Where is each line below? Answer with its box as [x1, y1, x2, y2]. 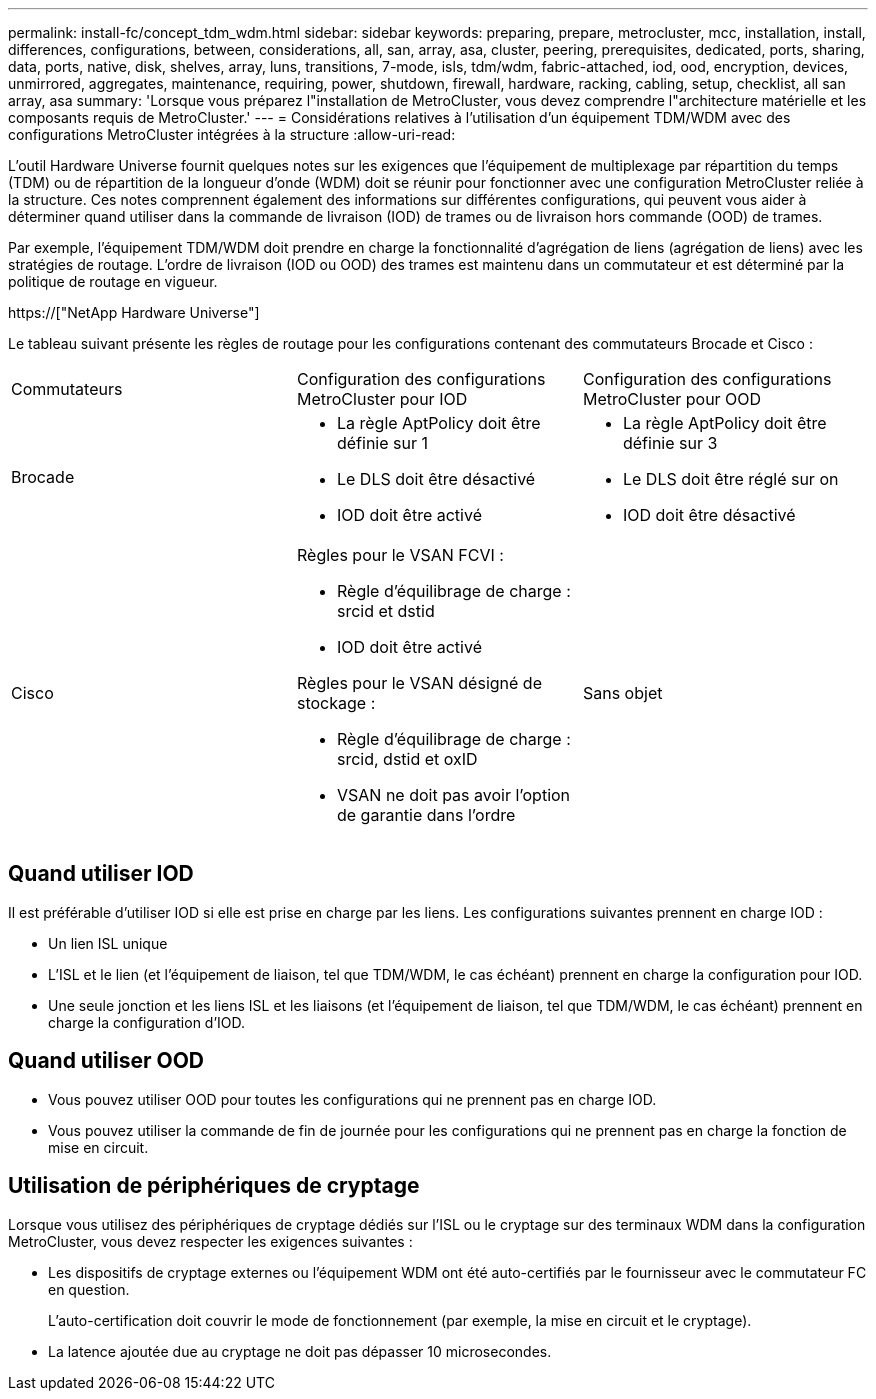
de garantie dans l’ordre [336, 805, 516, 825]
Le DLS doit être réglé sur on [622, 469, 839, 489]
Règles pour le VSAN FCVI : [296, 545, 504, 565]
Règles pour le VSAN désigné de [296, 673, 542, 693]
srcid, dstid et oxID [336, 749, 478, 769]
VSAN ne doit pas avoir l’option [336, 785, 571, 805]
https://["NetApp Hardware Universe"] [8, 304, 260, 321]
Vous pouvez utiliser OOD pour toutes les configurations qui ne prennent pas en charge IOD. [48, 1090, 657, 1108]
